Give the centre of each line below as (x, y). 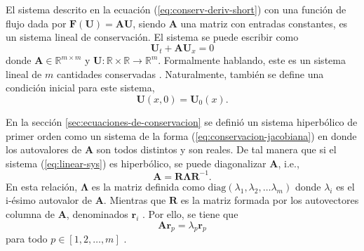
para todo (27, 239)
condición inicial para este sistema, (80, 88)
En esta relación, (42, 186)
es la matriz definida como (148, 186)
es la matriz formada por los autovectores (270, 200)
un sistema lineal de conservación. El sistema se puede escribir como (152, 37)
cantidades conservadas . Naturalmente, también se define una (190, 73)
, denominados (97, 214)
